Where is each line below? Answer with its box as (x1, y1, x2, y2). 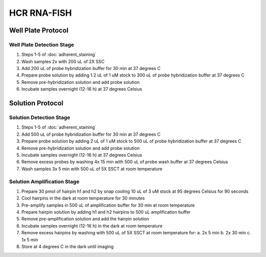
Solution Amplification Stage (9, 178, 80, 185)
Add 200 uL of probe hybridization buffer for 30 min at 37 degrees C (21, 66, 161, 72)
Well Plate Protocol (9, 26, 68, 35)
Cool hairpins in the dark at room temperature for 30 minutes (21, 195, 145, 201)
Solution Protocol (9, 99, 64, 108)
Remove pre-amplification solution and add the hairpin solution (21, 216, 149, 222)
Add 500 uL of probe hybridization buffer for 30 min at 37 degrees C (21, 131, 161, 137)
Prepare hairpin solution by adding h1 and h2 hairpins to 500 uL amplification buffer (21, 209, 191, 215)
